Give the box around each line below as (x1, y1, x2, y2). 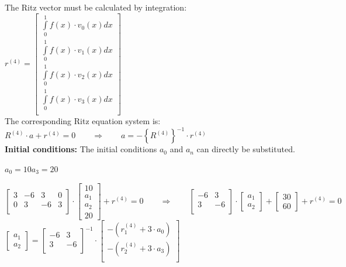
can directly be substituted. (196, 143, 295, 155)
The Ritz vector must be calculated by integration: (5, 1, 187, 13)
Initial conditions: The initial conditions (5, 143, 157, 155)
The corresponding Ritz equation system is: (5, 115, 161, 127)
